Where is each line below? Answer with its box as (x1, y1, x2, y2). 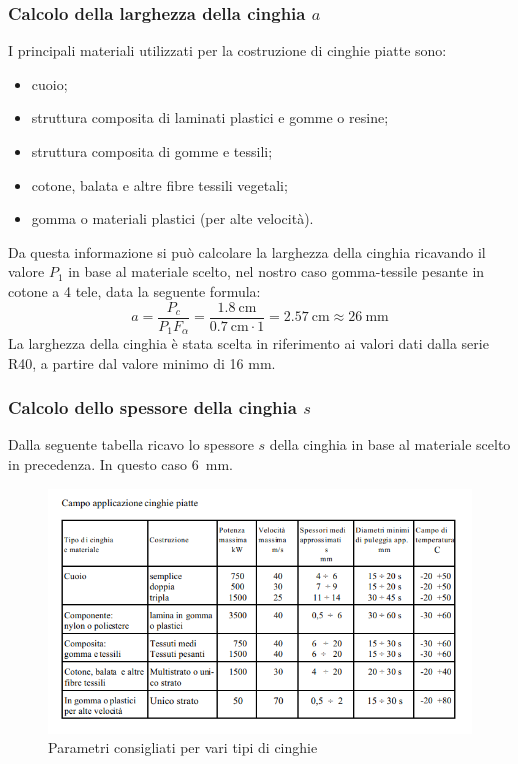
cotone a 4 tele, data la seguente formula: (8, 280, 261, 301)
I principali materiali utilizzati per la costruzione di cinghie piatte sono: (8, 40, 447, 61)
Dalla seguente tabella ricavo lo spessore (8, 434, 254, 455)
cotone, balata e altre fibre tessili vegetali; (31, 174, 288, 195)
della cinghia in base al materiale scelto (269, 434, 511, 455)
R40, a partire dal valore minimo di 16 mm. (8, 352, 276, 373)
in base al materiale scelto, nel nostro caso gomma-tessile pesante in (68, 261, 485, 282)
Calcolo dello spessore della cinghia (8, 395, 297, 420)
